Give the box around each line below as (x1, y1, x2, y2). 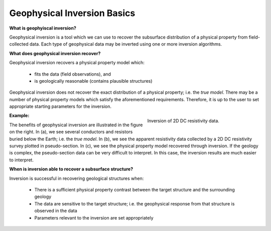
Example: (9, 113, 30, 119)
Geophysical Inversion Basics (9, 8, 135, 19)
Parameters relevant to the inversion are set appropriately (34, 214, 154, 220)
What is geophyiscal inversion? (9, 25, 76, 31)
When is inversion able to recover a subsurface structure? (9, 166, 133, 172)
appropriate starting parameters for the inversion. (9, 103, 111, 110)
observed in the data (34, 208, 77, 214)
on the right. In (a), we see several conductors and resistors (9, 129, 133, 135)
